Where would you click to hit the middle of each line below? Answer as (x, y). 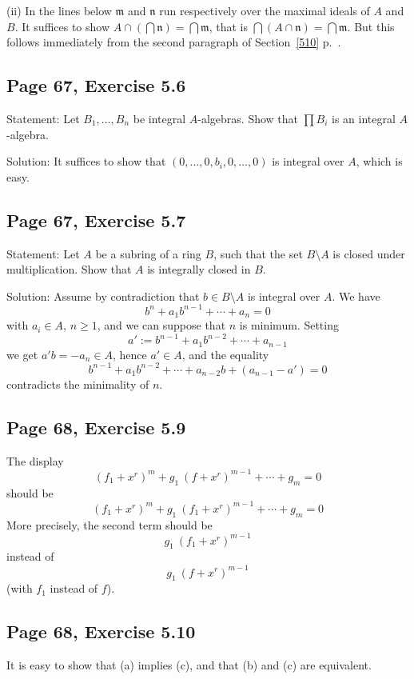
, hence (129, 354)
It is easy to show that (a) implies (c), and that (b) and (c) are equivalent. (189, 665)
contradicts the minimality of (78, 383)
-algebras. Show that (248, 118)
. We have (356, 296)
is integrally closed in (199, 269)
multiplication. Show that (69, 269)
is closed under (369, 253)
